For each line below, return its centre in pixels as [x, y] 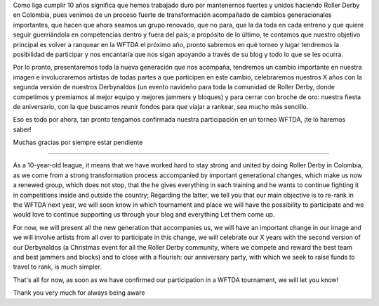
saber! [22, 129]
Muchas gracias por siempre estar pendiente [78, 142]
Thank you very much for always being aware [79, 293]
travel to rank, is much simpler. [57, 267]
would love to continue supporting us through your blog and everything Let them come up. [144, 215]
